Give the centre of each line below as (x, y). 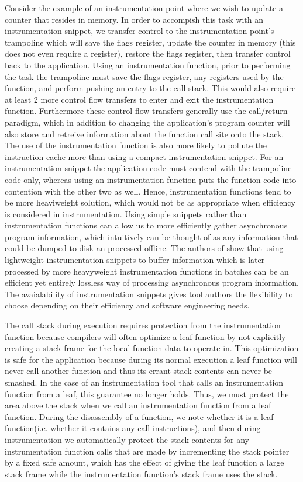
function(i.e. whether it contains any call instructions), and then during (133, 428)
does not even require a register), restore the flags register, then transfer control (148, 53)
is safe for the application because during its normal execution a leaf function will (151, 359)
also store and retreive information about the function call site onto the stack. (144, 133)
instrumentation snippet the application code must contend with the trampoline (148, 168)
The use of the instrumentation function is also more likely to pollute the (136, 145)
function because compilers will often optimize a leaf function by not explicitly (145, 336)
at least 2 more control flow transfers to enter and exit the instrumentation (139, 99)
